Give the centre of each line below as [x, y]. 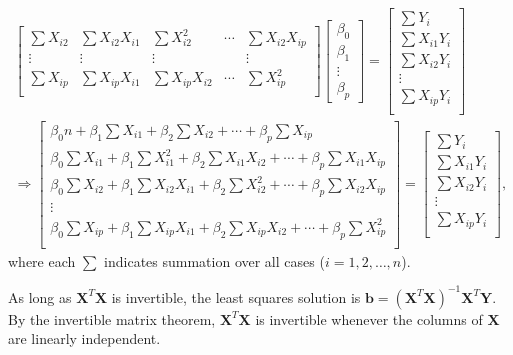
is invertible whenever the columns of [369, 318]
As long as [40, 296]
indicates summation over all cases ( [214, 260]
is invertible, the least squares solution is [236, 296]
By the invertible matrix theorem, [112, 318]
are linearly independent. [84, 338]
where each [42, 260]
